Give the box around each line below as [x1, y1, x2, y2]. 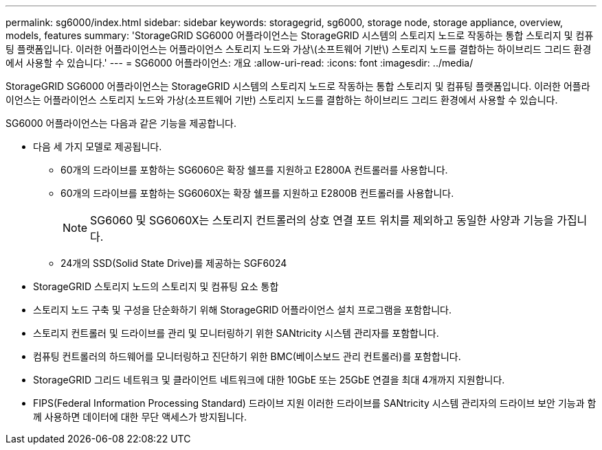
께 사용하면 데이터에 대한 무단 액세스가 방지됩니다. [33, 411, 247, 423]
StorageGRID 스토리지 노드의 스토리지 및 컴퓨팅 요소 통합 [33, 281, 279, 292]
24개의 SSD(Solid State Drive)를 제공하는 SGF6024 [60, 257, 287, 269]
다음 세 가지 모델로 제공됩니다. [33, 141, 162, 152]
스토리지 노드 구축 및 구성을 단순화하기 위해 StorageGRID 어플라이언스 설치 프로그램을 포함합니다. [33, 304, 452, 316]
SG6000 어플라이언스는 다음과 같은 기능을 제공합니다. [5, 117, 236, 129]
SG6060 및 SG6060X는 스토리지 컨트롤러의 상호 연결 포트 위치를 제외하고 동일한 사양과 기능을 [90, 213, 554, 227]
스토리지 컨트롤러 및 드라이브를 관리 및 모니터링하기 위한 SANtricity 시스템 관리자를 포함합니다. [33, 327, 439, 339]
